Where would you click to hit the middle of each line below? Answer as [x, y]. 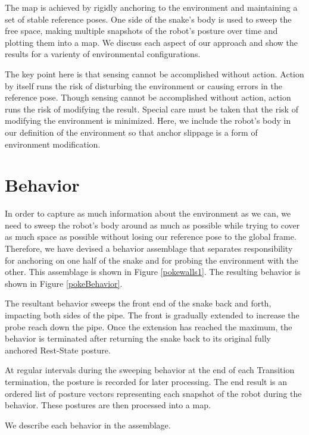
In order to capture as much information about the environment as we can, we [148, 213]
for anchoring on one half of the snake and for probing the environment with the [152, 260]
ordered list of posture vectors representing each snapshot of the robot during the [153, 393]
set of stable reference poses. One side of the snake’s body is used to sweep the [148, 19]
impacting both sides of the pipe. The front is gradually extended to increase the [152, 315]
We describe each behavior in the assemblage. [88, 425]
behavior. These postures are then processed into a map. [108, 405]
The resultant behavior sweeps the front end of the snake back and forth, [138, 303]
